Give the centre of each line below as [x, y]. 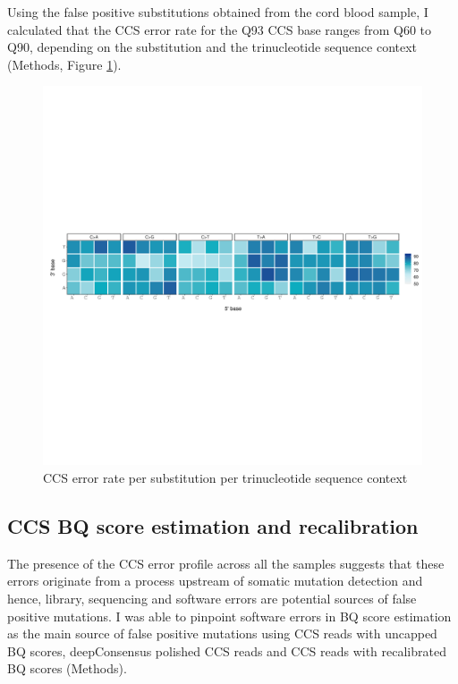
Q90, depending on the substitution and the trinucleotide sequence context [212, 47]
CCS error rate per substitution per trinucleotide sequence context [225, 477]
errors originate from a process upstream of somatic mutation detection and [215, 581]
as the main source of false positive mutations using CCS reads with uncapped [222, 633]
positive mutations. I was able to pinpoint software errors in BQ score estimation [229, 616]
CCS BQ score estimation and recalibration [213, 525]
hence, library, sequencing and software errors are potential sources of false [212, 598]
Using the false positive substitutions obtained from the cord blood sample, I [218, 12]
